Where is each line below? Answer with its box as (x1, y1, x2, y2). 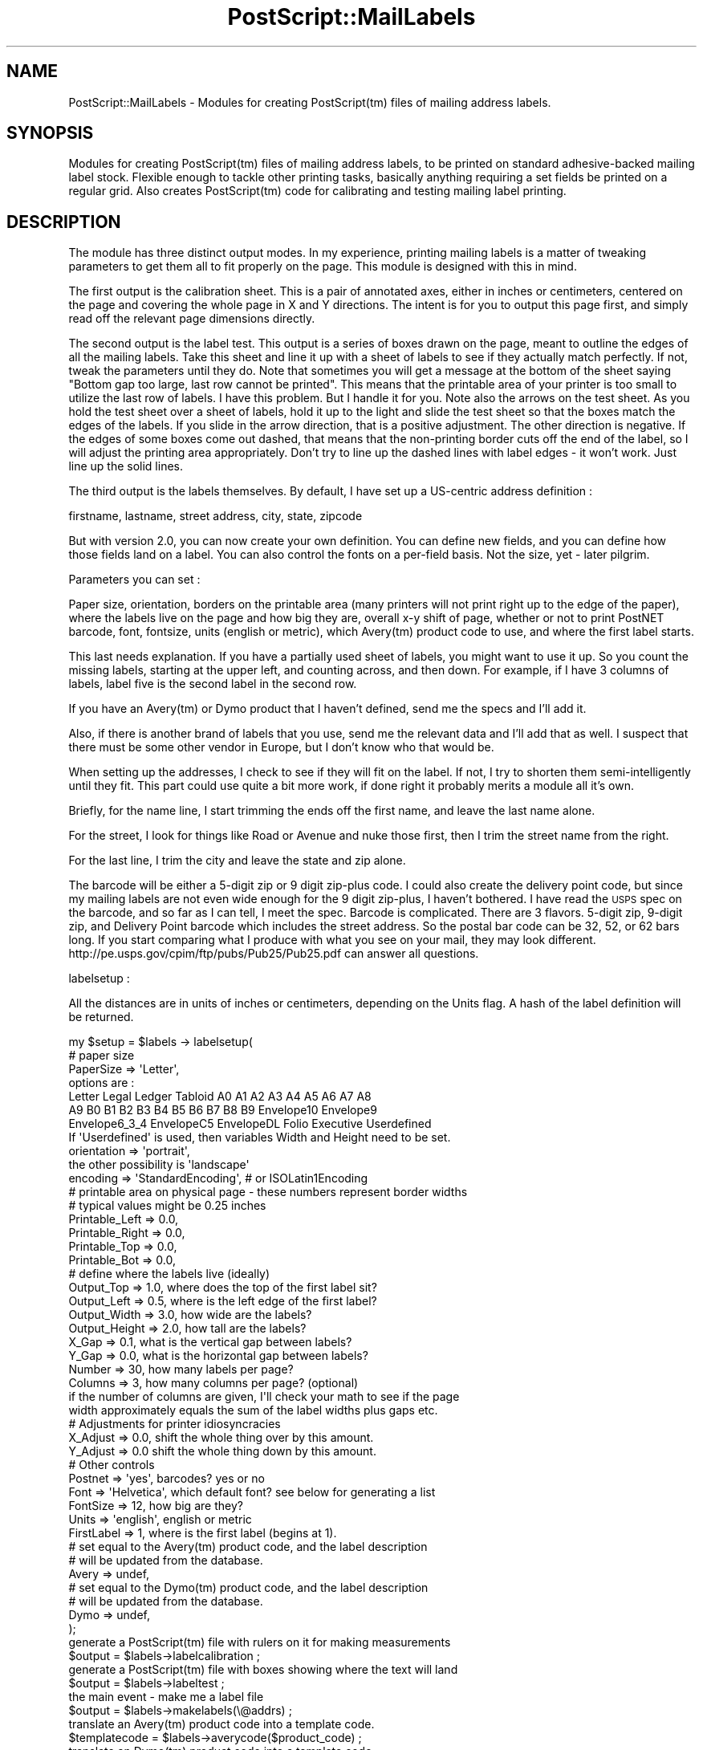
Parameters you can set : (68, 572, 201, 587)
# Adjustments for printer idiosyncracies (68, 1417, 281, 1431)
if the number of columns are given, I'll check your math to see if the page (68, 1390, 460, 1404)
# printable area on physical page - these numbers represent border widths (68, 1185, 468, 1199)
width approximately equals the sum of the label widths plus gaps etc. (68, 1403, 438, 1418)
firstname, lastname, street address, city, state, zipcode (68, 509, 363, 523)
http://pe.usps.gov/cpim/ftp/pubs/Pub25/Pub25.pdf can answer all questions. (68, 946, 479, 961)
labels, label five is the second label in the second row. (68, 677, 357, 691)
